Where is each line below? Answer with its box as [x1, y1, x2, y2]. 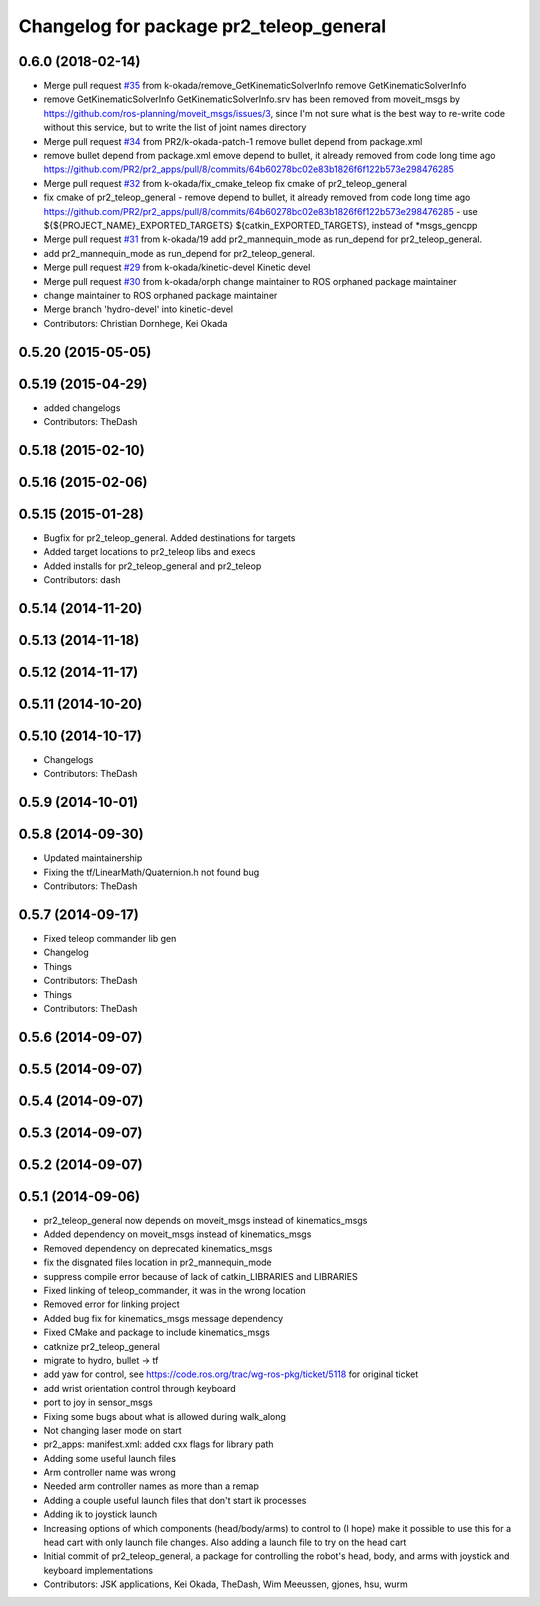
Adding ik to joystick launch [43, 1508, 158, 1520]
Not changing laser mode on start [43, 1424, 182, 1436]
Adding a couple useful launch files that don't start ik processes [43, 1494, 307, 1506]
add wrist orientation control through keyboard [43, 1382, 236, 1394]
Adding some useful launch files [43, 1452, 177, 1464]
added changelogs [43, 401, 121, 414]
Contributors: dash [43, 574, 121, 586]
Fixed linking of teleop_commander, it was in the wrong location [43, 1284, 306, 1296]
